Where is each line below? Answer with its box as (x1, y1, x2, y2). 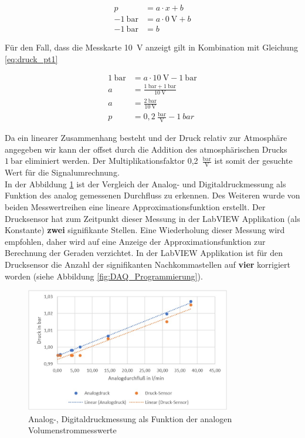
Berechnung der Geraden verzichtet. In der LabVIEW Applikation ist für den (5, 247, 283, 259)
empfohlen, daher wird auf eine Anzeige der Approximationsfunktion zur (5, 235, 266, 247)
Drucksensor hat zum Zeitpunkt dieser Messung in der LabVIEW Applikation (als (5, 212, 300, 224)
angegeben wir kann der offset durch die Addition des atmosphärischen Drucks (5, 143, 287, 155)
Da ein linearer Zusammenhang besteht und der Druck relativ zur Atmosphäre (5, 132, 287, 144)
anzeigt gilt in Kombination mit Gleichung (145, 41, 298, 53)
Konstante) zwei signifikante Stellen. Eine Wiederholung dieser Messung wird (5, 224, 285, 236)
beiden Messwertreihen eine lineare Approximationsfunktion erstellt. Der (5, 201, 266, 213)
